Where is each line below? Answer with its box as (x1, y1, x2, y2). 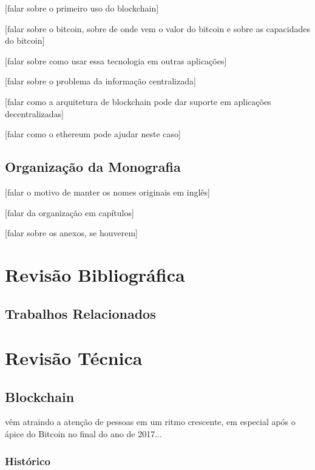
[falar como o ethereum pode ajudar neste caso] (5, 128, 181, 140)
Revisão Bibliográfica (5, 262, 185, 287)
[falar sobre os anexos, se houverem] (5, 226, 138, 239)
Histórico (5, 453, 50, 468)
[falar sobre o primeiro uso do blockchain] (5, 2, 159, 14)
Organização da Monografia (5, 157, 181, 176)
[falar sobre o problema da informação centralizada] (5, 75, 196, 87)
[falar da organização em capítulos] (5, 206, 134, 219)
